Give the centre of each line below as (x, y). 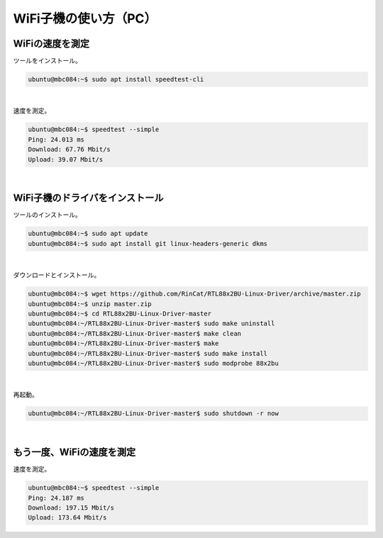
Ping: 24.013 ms (56, 139)
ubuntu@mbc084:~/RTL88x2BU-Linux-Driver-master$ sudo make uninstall (151, 324)
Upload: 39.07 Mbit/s (66, 159)
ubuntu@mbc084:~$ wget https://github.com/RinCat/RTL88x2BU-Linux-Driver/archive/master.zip (194, 294)
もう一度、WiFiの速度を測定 (74, 453)
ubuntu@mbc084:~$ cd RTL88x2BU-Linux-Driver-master (120, 313)
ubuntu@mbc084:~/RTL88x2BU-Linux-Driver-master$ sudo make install (148, 353)
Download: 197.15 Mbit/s (71, 508)
